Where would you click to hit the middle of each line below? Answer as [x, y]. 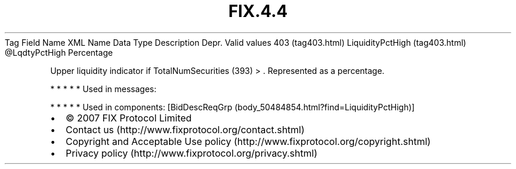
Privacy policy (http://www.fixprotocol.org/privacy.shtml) [191, 153]
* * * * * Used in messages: [103, 89]
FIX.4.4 [258, 11]
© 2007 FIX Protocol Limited [129, 118]
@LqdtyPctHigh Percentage [59, 52]
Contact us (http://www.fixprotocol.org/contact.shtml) [185, 129]
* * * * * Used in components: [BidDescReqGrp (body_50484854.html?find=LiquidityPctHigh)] [232, 107]
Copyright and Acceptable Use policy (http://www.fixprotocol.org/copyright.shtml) [248, 141]
